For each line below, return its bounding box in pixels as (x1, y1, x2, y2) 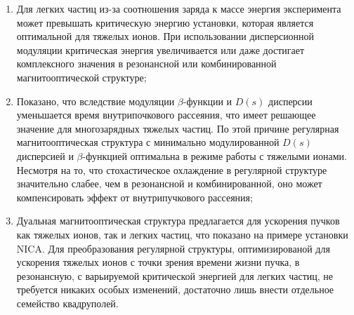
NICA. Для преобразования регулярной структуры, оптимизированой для (16, 241, 330, 255)
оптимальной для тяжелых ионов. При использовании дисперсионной (16, 29, 315, 43)
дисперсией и (16, 148, 74, 163)
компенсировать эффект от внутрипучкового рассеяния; (16, 189, 253, 204)
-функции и (183, 93, 232, 108)
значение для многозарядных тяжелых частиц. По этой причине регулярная (16, 121, 339, 135)
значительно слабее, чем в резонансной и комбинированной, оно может (16, 176, 322, 191)
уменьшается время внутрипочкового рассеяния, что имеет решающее (16, 107, 316, 122)
